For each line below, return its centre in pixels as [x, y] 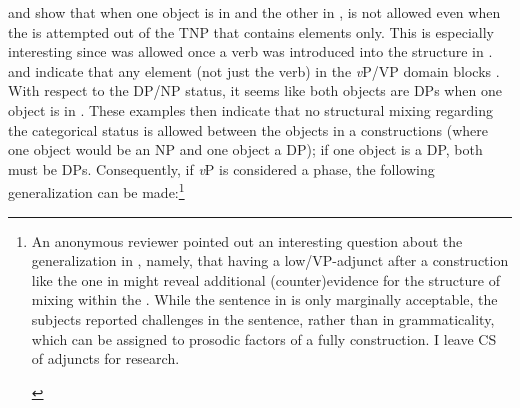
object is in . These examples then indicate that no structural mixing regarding [251, 109]
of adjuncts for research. [105, 358]
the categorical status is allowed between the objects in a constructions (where [248, 129]
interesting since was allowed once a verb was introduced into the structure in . [250, 51]
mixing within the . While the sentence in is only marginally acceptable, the [264, 299]
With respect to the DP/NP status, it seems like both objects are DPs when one [255, 90]
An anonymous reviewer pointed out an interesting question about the [247, 240]
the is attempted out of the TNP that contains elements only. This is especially [251, 31]
